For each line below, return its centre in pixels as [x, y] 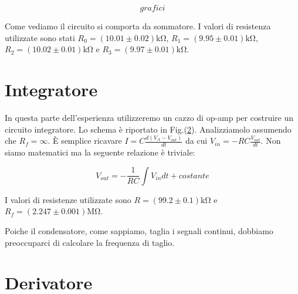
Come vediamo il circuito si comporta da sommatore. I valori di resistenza [138, 26]
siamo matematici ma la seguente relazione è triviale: [100, 152]
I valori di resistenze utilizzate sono [68, 199]
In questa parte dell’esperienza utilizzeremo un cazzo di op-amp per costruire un [149, 117]
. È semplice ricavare [85, 141]
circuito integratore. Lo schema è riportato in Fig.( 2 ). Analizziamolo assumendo [148, 129]
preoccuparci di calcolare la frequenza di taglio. [90, 242]
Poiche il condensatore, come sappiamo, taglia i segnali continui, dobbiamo [139, 231]
